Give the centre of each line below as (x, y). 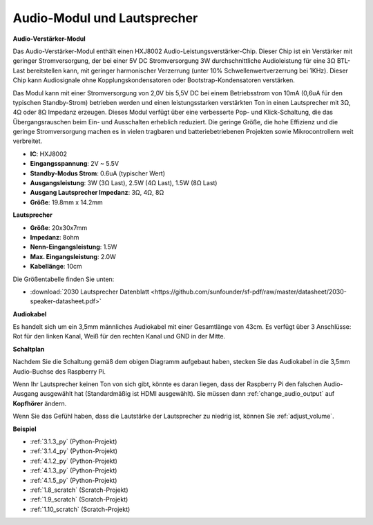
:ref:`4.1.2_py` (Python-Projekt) (74, 461)
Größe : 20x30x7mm (59, 227)
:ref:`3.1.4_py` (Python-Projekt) (74, 451)
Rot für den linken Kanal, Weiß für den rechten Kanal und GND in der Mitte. (119, 336)
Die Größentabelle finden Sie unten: (64, 279)
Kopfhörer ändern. (40, 403)
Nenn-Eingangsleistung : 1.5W (74, 247)
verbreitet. (28, 141)
